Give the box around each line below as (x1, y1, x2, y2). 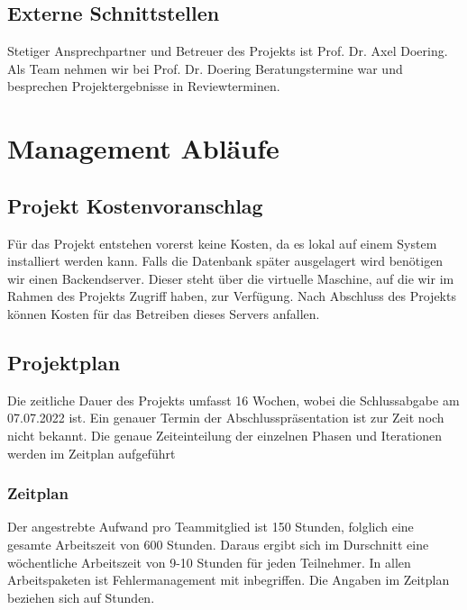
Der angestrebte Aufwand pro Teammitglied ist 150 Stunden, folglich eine (7, 517, 414, 536)
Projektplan (7, 348, 121, 376)
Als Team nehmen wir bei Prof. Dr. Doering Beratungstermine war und (7, 59, 403, 77)
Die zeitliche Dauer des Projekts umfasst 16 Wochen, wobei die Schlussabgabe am (7, 390, 460, 409)
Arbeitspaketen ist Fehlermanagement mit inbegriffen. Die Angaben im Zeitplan (7, 570, 450, 589)
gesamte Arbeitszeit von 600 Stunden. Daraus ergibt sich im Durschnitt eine (7, 534, 429, 553)
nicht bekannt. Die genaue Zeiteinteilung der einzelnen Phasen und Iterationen (7, 425, 443, 444)
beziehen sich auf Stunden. (7, 587, 155, 606)
